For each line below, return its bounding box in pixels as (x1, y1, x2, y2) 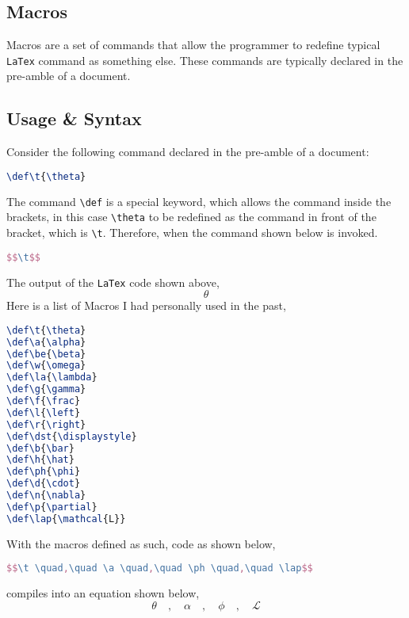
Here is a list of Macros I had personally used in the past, (6, 297, 286, 314)
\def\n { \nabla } (6, 490, 86, 502)
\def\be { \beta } (6, 348, 86, 360)
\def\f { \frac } (6, 395, 81, 407)
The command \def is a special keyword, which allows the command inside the (6, 193, 392, 209)
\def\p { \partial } (6, 501, 97, 513)
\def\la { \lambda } (6, 372, 97, 383)
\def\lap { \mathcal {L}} (6, 513, 126, 525)
